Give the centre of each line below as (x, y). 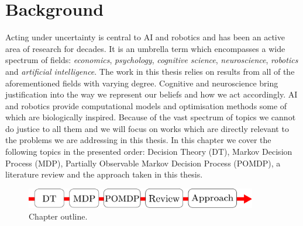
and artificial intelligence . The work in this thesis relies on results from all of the (150, 71)
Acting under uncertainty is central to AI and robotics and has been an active (145, 37)
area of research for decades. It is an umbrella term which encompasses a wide (145, 48)
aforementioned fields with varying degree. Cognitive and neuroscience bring (142, 83)
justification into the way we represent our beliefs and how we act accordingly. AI (151, 94)
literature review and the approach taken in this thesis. (104, 174)
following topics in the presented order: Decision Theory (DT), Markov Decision (149, 152)
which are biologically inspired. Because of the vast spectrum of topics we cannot (151, 117)
